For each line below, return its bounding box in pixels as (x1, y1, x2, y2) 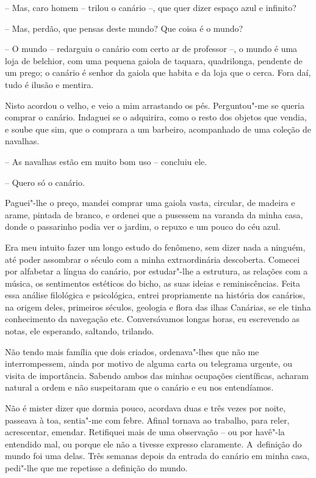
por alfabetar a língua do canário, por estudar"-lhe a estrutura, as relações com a (5, 265, 308, 278)
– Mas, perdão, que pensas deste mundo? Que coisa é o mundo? (5, 21, 243, 34)
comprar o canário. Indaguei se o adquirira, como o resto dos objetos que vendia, (5, 111, 307, 123)
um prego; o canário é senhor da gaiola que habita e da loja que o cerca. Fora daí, (5, 66, 311, 79)
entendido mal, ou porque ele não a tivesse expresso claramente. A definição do (5, 437, 302, 450)
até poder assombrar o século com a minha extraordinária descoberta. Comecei (5, 252, 300, 265)
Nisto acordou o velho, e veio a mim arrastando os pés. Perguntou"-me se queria (5, 98, 304, 111)
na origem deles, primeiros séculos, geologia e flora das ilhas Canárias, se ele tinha (5, 300, 311, 313)
